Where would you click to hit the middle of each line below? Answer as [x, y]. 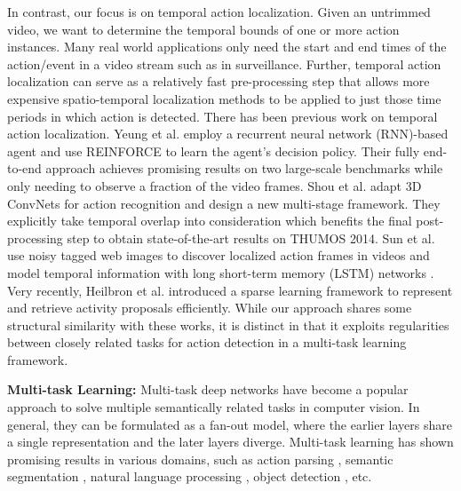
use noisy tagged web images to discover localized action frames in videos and [219, 255]
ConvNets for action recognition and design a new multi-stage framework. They [224, 203]
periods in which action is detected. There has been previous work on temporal [223, 116]
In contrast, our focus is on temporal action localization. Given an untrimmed [219, 12]
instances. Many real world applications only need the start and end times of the [227, 47]
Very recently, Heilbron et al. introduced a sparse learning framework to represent [230, 290]
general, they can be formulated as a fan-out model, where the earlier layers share [230, 424]
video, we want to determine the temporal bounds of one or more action [203, 29]
